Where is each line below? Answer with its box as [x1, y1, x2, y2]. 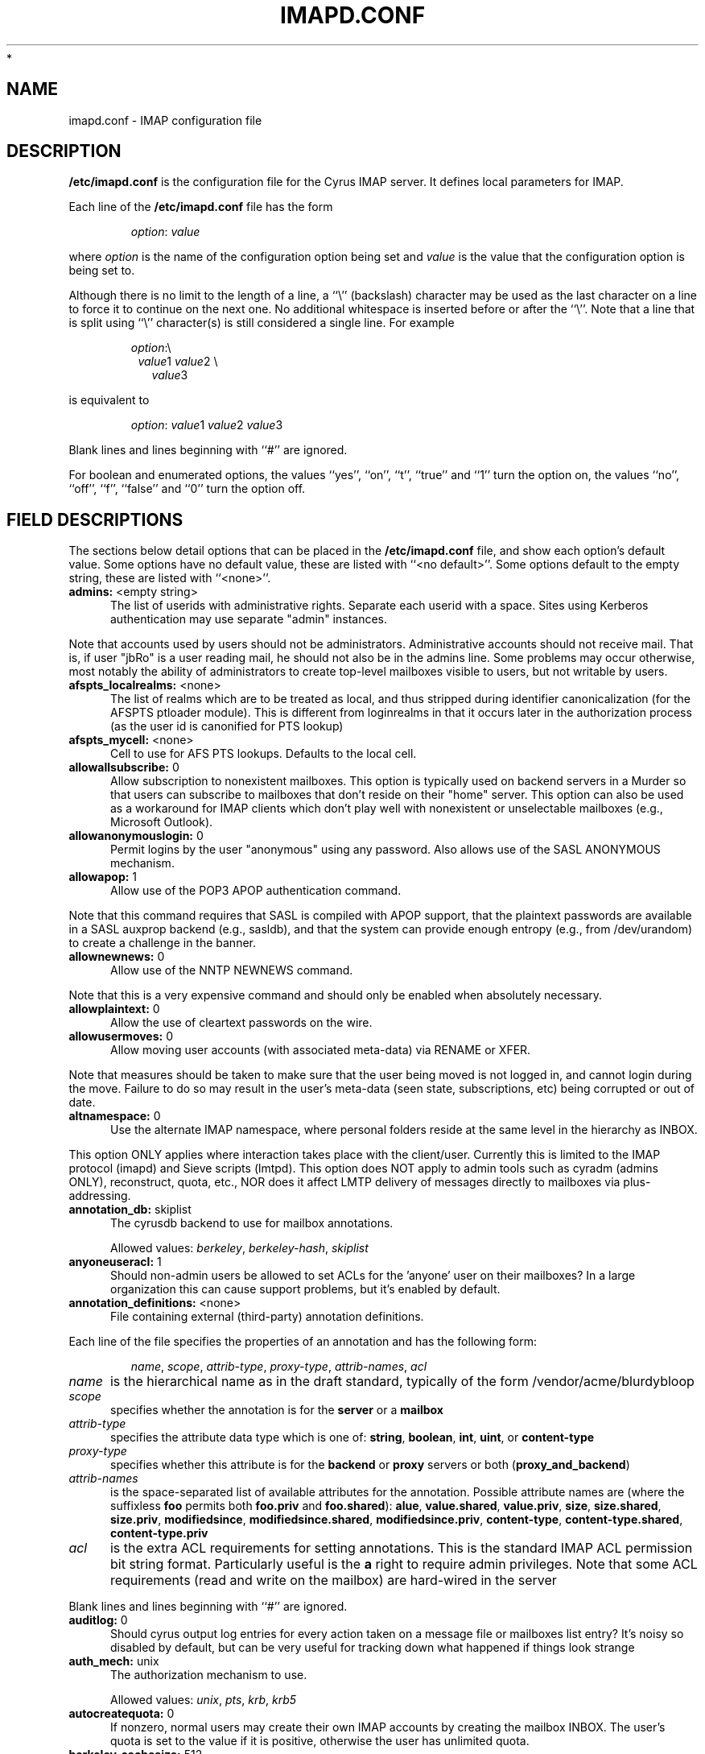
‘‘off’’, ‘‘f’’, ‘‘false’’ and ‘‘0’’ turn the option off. [68, 482, 306, 496]
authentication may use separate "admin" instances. [110, 612, 388, 627]
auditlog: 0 [68, 1613, 128, 1628]
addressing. [68, 1189, 131, 1203]
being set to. [68, 263, 135, 278]
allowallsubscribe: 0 [68, 760, 179, 775]
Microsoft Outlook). [110, 815, 213, 829]
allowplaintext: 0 [68, 1002, 160, 1016]
